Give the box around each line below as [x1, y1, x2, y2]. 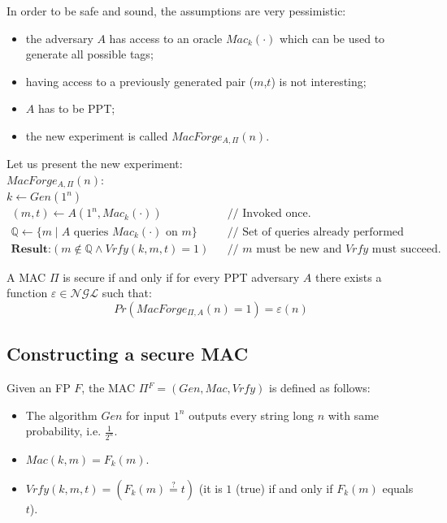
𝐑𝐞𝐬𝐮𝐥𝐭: [11, 243, 51, 255]
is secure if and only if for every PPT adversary [63, 268, 300, 285]
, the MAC [81, 378, 136, 395]
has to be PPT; [37, 100, 115, 117]
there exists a [315, 268, 382, 285]
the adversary [25, 29, 93, 46]
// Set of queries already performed [227, 226, 404, 238]
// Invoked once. [227, 208, 311, 220]
